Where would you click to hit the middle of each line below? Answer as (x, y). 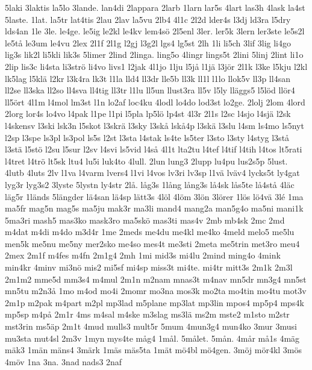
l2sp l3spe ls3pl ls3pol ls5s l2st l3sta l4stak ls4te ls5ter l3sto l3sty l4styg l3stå (147, 137)
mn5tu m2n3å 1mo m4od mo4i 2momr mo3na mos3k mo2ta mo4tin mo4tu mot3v (156, 291)
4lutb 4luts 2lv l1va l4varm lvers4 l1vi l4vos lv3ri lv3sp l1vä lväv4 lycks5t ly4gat (152, 173)
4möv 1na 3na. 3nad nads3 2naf (64, 361)
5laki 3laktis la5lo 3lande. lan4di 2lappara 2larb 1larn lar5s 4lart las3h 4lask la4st (155, 7)
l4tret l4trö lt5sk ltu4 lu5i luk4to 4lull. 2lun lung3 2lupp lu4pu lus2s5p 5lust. (146, 161)
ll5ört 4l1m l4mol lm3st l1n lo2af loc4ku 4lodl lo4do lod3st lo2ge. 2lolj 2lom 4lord (155, 102)
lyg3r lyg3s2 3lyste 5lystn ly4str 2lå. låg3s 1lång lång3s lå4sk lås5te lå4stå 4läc (150, 184)
